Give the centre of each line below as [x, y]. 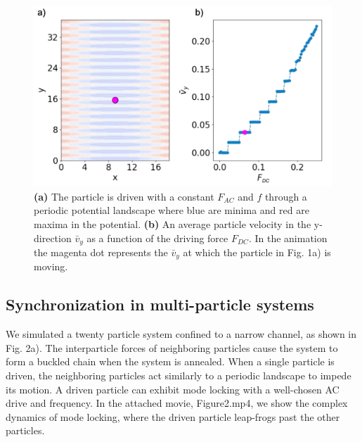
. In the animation [288, 238]
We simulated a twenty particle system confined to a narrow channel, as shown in [181, 334]
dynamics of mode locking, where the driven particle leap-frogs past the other [173, 416]
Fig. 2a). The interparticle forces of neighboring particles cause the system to [172, 347]
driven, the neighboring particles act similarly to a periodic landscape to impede [179, 375]
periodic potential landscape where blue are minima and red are [172, 210]
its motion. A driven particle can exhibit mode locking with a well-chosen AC [173, 389]
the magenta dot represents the [101, 252]
